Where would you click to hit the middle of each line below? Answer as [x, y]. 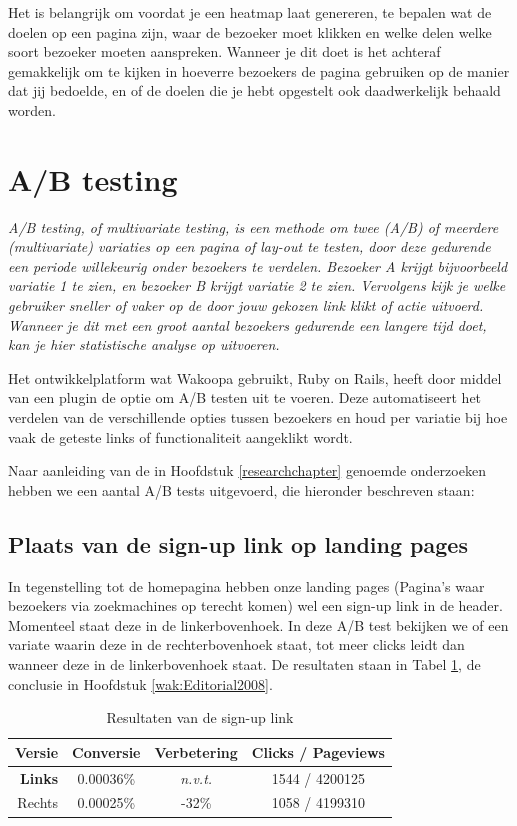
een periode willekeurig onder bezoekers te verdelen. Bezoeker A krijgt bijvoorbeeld [258, 265]
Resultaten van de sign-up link [200, 717]
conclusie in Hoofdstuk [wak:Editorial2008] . [140, 683]
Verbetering [196, 751]
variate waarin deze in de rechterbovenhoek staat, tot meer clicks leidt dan [236, 644]
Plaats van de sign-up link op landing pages [238, 543]
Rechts [38, 802]
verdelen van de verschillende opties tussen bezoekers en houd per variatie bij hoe [258, 417]
